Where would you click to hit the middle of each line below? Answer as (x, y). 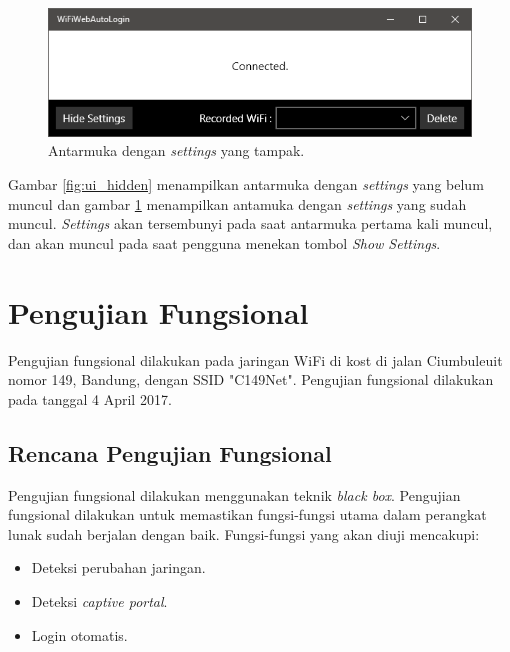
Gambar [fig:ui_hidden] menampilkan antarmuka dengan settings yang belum (246, 184)
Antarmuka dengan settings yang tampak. (176, 150)
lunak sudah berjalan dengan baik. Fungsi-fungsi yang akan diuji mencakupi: (244, 533)
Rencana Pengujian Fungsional (170, 452)
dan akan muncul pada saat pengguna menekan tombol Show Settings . (224, 242)
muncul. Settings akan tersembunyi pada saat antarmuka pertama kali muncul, (250, 223)
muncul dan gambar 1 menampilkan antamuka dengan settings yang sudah (237, 203)
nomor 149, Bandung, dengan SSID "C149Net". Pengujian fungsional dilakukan (251, 379)
